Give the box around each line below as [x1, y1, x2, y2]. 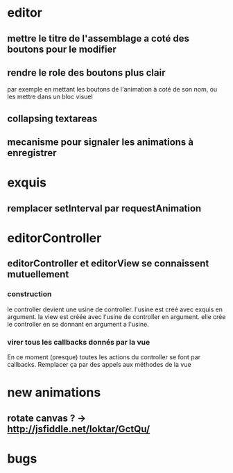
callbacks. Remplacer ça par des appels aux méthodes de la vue [7, 360, 192, 368]
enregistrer [7, 147, 57, 159]
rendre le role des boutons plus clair [7, 67, 166, 78]
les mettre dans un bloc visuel [7, 92, 93, 101]
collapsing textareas [7, 112, 98, 124]
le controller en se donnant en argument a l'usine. [7, 320, 149, 328]
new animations [7, 385, 101, 400]
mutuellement [7, 268, 69, 280]
